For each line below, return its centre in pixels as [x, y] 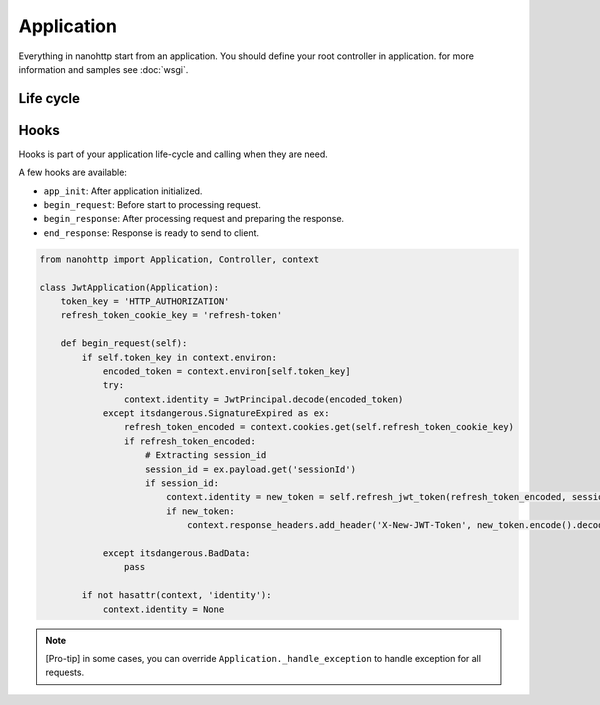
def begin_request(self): [124, 343]
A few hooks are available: [72, 172]
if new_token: [200, 511]
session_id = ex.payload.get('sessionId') [251, 469]
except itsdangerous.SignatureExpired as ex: [216, 413]
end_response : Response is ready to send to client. [151, 232]
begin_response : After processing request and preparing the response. [194, 219]
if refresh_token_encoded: [190, 441]
